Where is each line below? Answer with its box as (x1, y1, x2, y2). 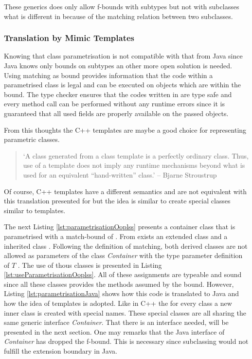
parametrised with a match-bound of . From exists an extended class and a (4, 231, 228, 241)
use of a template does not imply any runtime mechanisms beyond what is (23, 160, 245, 170)
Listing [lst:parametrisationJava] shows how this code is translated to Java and (4, 288, 239, 299)
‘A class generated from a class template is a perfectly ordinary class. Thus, (23, 150, 249, 160)
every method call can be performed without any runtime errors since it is (4, 99, 225, 109)
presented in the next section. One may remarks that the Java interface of (4, 326, 225, 337)
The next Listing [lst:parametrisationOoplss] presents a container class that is (4, 221, 235, 232)
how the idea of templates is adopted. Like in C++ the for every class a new (4, 298, 232, 308)
